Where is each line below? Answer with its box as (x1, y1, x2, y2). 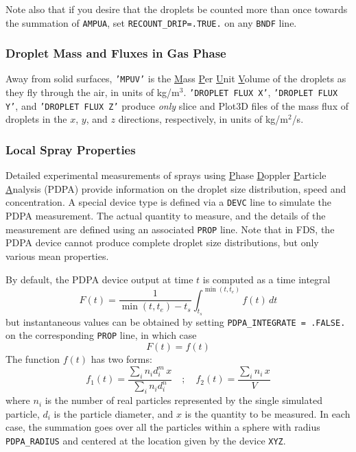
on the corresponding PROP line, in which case (5, 328, 197, 342)
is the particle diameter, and (54, 406, 174, 420)
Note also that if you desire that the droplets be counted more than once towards (5, 2, 348, 16)
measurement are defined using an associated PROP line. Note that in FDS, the (5, 222, 335, 236)
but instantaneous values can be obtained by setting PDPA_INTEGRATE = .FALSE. (5, 314, 346, 329)
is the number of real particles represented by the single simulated (45, 393, 322, 407)
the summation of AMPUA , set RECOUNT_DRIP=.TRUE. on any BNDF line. (5, 15, 297, 29)
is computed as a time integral (202, 272, 331, 286)
